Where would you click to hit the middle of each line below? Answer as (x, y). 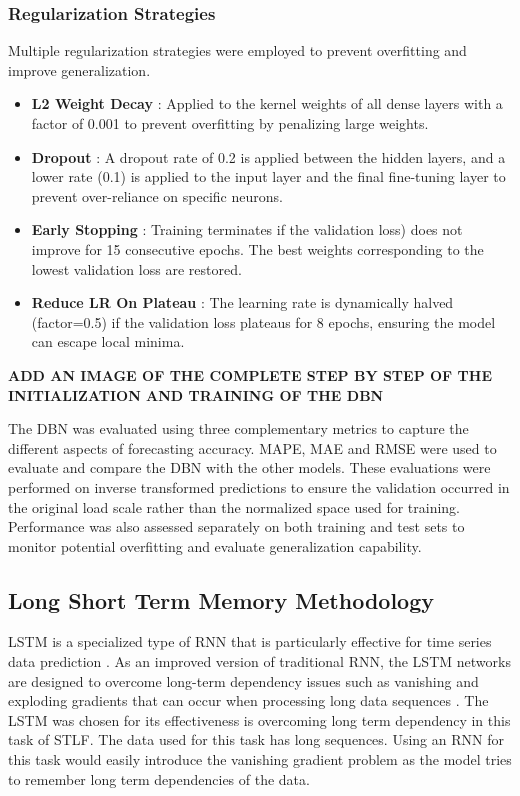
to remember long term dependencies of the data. (159, 778)
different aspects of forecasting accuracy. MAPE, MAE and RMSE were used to (252, 447)
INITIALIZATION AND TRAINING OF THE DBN (196, 394)
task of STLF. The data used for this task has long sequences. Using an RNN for (256, 739)
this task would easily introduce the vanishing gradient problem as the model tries (260, 759)
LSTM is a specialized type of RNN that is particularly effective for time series (250, 641)
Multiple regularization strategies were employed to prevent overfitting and (237, 50)
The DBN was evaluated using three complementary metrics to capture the (238, 428)
